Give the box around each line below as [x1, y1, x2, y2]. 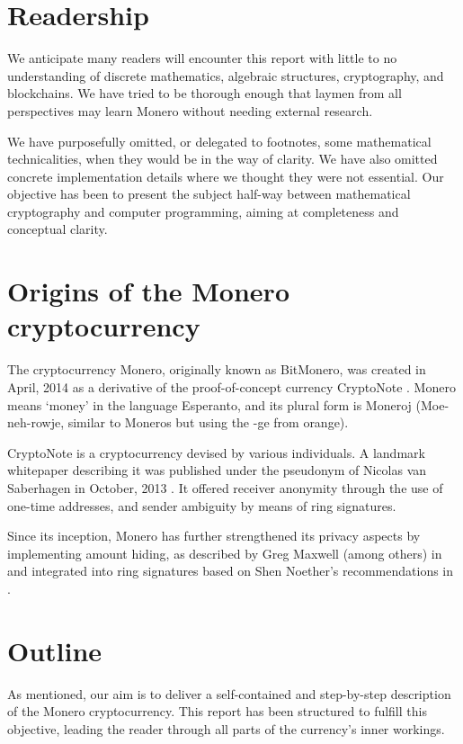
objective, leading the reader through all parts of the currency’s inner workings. [7, 719, 445, 738]
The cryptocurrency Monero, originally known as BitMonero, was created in [7, 360, 426, 379]
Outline [7, 632, 102, 668]
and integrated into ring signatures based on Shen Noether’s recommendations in [7, 561, 454, 580]
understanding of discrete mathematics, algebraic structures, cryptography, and [7, 66, 444, 85]
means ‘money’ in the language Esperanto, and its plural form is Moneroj [7, 395, 412, 414]
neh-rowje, [7, 413, 65, 432]
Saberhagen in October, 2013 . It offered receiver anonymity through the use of [7, 478, 443, 497]
